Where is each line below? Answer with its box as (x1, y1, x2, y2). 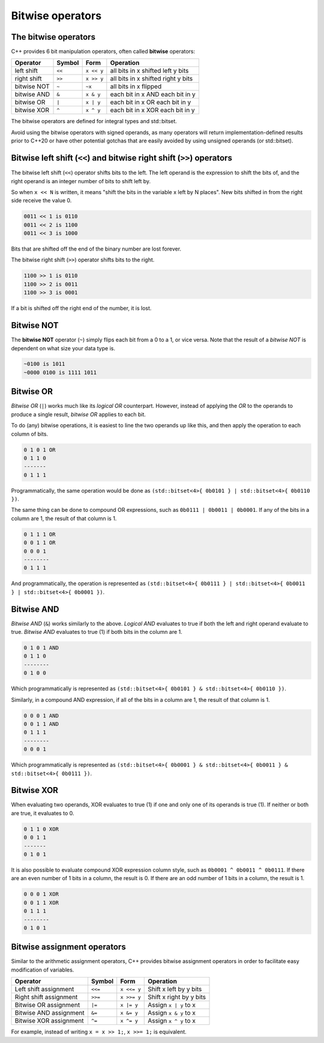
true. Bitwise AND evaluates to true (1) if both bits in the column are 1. (11, 628, 182, 636)
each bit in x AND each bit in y (110, 90, 196, 99)
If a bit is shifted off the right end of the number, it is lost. (11, 305, 152, 312)
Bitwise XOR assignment (14, 1017, 84, 1025)
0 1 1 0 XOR (23, 826, 59, 832)
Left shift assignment (14, 985, 74, 994)
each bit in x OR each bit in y (110, 98, 191, 106)
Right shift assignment (14, 993, 78, 1002)
